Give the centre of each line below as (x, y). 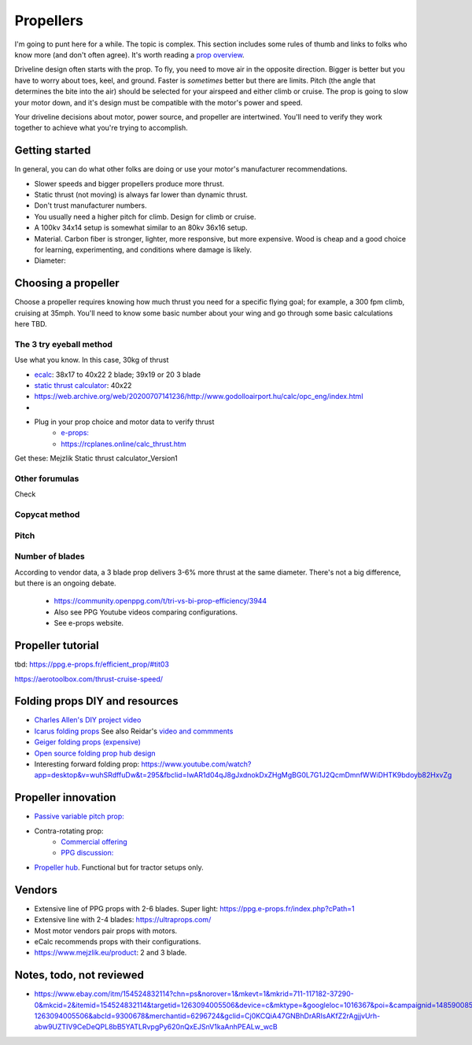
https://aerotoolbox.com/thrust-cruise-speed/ (89, 679)
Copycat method (47, 515)
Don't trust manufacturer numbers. (90, 205)
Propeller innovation (65, 798)
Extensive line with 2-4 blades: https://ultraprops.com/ (123, 920)
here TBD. (31, 324)
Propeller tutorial (57, 646)
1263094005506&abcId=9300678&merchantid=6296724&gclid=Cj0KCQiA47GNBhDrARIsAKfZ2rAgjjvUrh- (207, 1016)
